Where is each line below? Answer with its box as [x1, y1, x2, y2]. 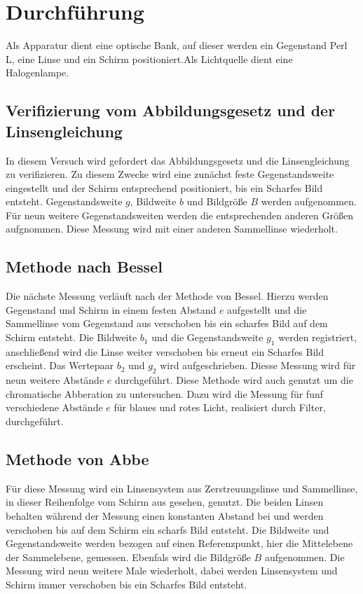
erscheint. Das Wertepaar [6, 358, 114, 373]
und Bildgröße [186, 194, 247, 209]
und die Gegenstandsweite [151, 330, 263, 345]
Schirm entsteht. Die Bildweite [6, 330, 137, 345]
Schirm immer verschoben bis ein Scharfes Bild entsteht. [6, 576, 247, 591]
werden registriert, [278, 330, 357, 345]
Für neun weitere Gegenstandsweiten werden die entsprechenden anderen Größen [6, 207, 353, 222]
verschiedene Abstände [6, 400, 103, 415]
